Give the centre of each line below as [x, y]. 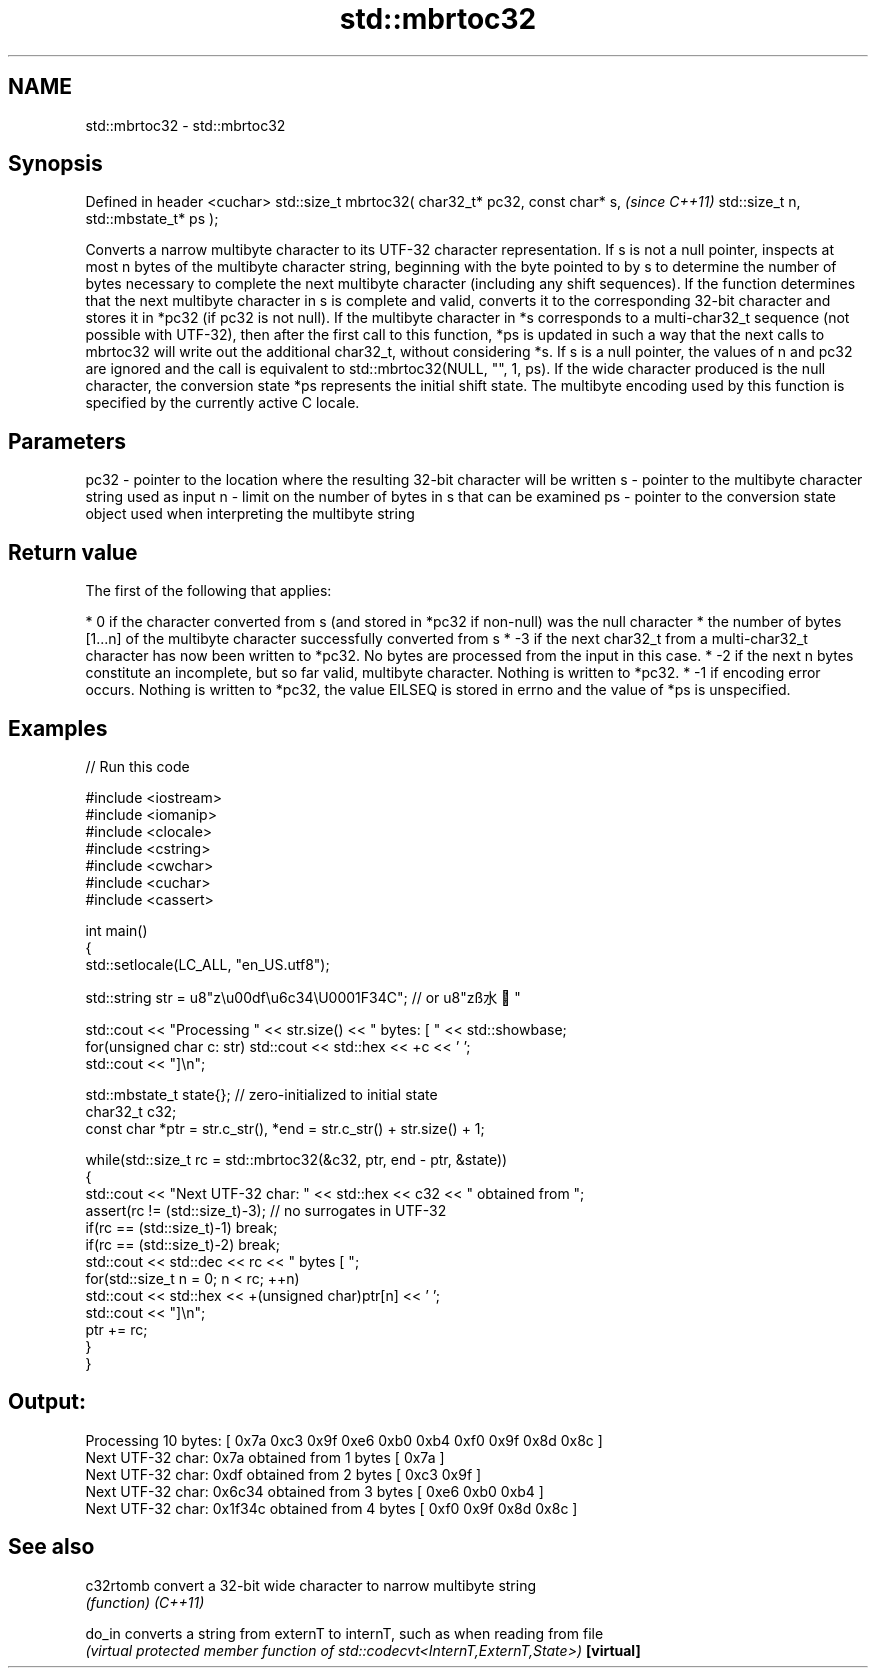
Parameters [67, 441]
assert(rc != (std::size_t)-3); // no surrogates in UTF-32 [266, 1210]
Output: [47, 1402]
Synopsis [55, 164]
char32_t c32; [131, 1111]
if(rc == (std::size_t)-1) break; [181, 1227]
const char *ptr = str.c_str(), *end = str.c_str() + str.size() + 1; [285, 1128]
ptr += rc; [116, 1329]
